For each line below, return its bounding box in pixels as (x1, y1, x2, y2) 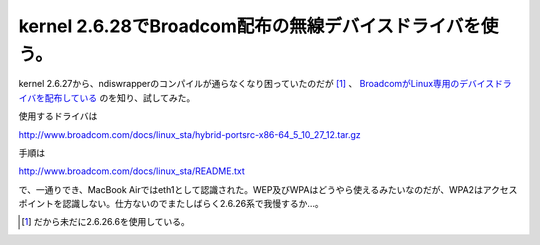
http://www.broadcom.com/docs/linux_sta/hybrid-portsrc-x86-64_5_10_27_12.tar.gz (18, 128, 362, 140)
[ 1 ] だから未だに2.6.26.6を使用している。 (21, 216, 190, 228)
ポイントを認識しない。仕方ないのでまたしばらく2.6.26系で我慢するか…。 (18, 198, 324, 210)
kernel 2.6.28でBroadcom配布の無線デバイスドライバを (18, 15, 482, 37)
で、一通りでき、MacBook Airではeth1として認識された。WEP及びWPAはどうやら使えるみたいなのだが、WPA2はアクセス (18, 183, 518, 195)
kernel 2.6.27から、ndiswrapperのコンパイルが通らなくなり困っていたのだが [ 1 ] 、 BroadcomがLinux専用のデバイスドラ (18, 78, 512, 90)
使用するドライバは (18, 110, 98, 122)
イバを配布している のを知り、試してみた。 (18, 91, 196, 104)
